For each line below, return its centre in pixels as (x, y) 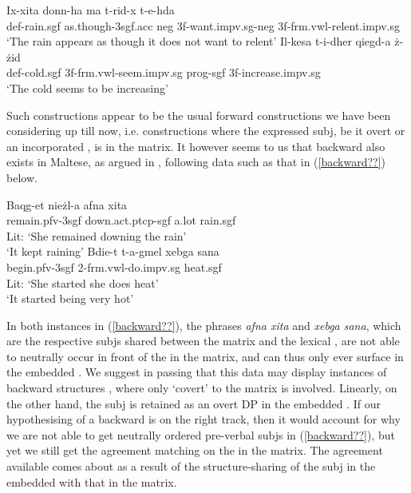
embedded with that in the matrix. (92, 481)
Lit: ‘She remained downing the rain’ (97, 235)
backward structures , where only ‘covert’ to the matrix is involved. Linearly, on (202, 388)
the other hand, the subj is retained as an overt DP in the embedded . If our (194, 403)
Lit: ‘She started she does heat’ (83, 282)
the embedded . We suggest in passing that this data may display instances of (197, 372)
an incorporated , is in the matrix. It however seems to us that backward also (196, 146)
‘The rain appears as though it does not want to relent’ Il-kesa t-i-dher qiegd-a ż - (205, 41)
